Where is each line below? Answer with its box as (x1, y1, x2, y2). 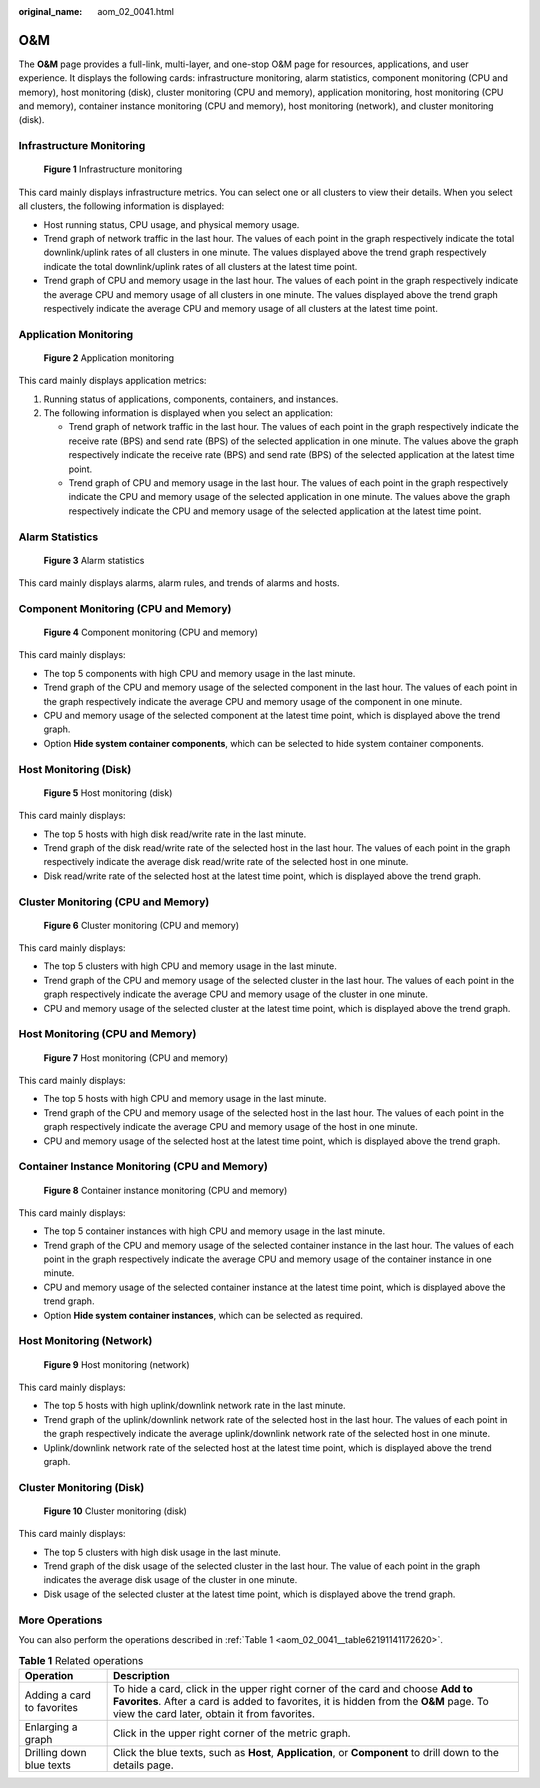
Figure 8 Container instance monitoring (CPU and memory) (43, 1184, 288, 1196)
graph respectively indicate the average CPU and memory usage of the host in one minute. (43, 1121, 419, 1133)
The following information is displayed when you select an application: (43, 407, 334, 419)
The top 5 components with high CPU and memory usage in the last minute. (43, 667, 356, 679)
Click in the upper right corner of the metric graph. (112, 1726, 351, 1740)
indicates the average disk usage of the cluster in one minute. (43, 1574, 298, 1586)
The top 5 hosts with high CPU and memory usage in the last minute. (43, 1093, 327, 1105)
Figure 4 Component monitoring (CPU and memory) (43, 626, 259, 639)
